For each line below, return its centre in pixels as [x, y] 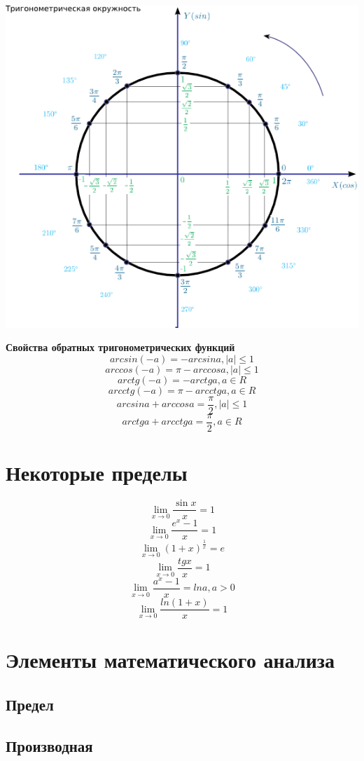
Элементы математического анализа [170, 660]
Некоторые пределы [97, 473]
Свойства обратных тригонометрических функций [120, 347]
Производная [49, 745]
